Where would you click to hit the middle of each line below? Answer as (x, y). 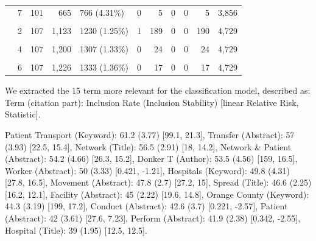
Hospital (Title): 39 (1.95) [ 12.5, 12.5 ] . (76, 230)
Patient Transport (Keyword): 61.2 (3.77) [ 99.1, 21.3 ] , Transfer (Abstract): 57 (150, 134)
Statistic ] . (23, 114)
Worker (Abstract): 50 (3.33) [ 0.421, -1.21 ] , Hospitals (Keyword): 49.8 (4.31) (147, 170)
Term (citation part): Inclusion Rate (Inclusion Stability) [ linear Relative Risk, (152, 102)
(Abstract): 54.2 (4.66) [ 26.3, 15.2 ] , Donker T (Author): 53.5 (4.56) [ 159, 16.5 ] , (151, 159)
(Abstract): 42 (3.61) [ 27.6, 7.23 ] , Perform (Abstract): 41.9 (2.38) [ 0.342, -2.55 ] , (153, 218)
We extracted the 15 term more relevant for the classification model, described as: (158, 90)
